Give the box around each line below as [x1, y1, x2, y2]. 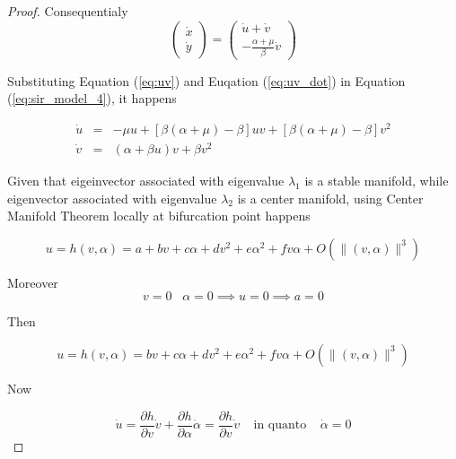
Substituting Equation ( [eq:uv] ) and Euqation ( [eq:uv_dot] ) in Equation [7, 71, 406, 90]
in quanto [253, 419, 307, 431]
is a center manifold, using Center [237, 188, 424, 207]
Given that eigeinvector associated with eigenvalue [7, 170, 285, 189]
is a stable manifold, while [304, 170, 449, 189]
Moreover [7, 273, 58, 291]
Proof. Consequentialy [7, 2, 128, 20]
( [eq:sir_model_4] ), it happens [7, 89, 177, 108]
